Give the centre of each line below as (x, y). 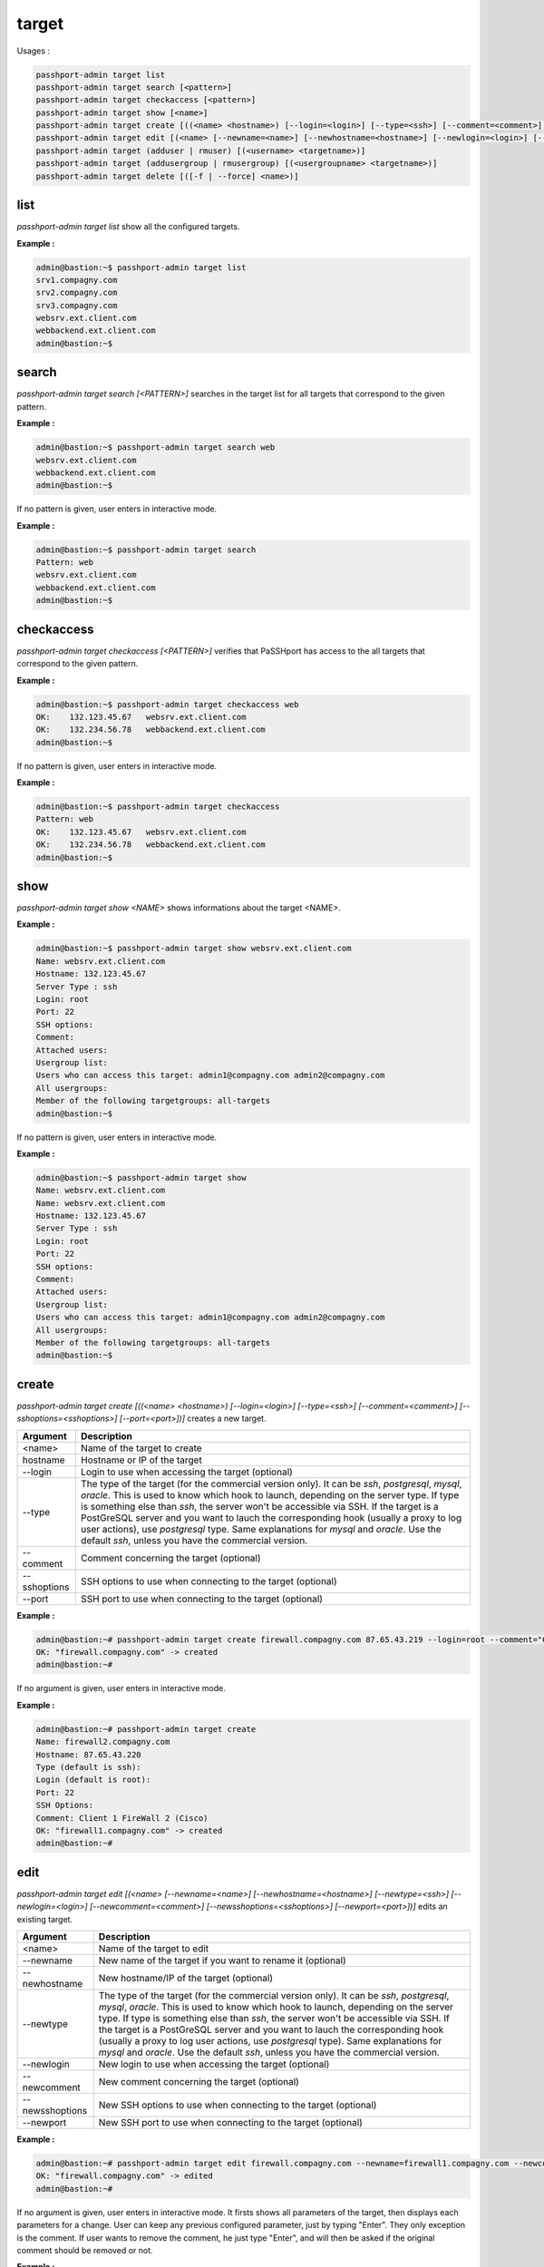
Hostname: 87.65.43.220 (89, 1754)
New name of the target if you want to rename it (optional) (222, 1961)
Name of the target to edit (154, 1948)
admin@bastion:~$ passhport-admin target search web (155, 448)
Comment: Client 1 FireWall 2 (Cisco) (122, 1818)
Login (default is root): (93, 1780)
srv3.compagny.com (77, 305)
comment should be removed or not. (85, 2250)
